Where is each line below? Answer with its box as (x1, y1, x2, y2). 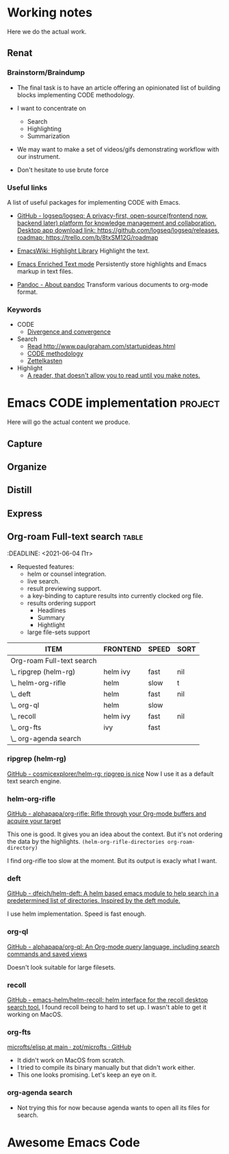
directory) (7, 844, 38, 852)
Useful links (7, 183, 48, 192)
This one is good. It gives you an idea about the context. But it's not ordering (7, 830, 223, 838)
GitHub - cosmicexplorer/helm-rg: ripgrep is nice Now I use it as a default (7, 769, 214, 778)
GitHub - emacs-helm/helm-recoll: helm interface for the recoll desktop (7, 996, 208, 1004)
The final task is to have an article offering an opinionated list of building (16, 84, 221, 92)
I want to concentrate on (16, 104, 87, 112)
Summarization (27, 131, 70, 140)
